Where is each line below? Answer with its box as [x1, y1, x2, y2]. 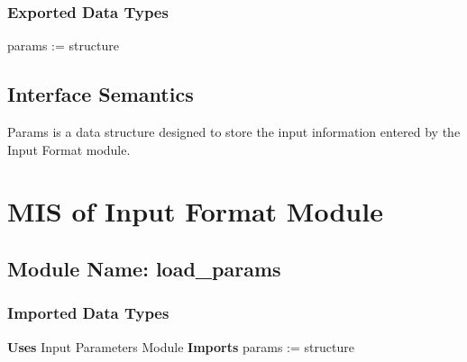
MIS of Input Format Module [7, 193, 383, 230]
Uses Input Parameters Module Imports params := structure [7, 337, 354, 356]
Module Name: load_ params [7, 254, 281, 282]
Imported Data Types [7, 302, 169, 324]
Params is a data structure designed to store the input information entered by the [7, 122, 461, 141]
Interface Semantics [7, 80, 194, 108]
